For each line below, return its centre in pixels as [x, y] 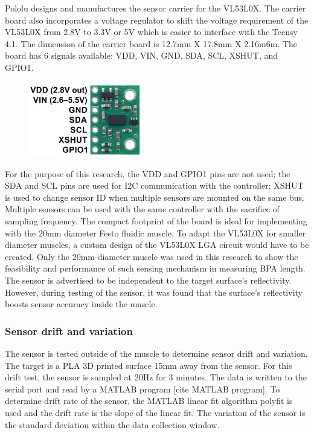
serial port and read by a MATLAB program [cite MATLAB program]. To [143, 389]
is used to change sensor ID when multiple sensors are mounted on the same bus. [155, 197]
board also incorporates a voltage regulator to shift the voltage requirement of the [157, 20]
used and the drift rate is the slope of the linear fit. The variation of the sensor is [155, 412]
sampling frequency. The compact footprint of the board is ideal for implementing [156, 220]
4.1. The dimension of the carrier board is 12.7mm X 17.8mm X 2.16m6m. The [151, 43]
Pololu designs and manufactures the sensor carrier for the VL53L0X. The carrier [155, 8]
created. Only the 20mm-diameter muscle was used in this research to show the [152, 256]
